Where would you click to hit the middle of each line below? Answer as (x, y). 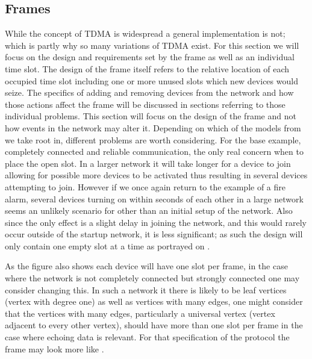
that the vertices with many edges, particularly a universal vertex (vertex (140, 313)
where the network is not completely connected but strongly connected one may (152, 278)
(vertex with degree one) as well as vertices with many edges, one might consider (154, 301)
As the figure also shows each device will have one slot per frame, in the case (146, 266)
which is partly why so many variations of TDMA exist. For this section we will (152, 45)
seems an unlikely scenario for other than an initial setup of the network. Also (149, 211)
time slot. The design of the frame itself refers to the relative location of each (147, 68)
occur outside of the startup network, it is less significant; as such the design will (154, 234)
